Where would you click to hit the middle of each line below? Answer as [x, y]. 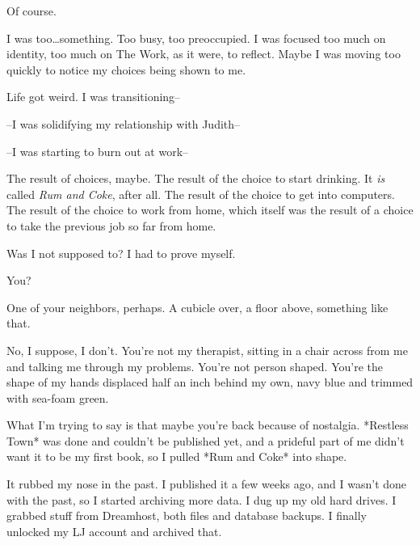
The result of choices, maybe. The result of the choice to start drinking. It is [196, 178]
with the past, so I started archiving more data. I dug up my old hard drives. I [202, 499]
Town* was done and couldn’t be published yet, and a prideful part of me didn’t [206, 440]
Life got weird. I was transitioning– [94, 97]
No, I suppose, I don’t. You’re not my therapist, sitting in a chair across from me [207, 350]
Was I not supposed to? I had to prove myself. [121, 253]
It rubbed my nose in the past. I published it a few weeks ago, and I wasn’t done [207, 484]
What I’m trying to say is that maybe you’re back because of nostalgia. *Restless [208, 425]
